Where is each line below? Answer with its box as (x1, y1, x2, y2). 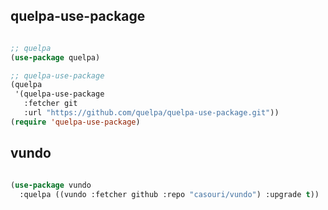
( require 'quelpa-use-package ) (10, 117, 141, 127)
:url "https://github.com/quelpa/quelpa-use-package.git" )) (23, 108, 280, 118)
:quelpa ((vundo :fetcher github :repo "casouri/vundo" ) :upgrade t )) (19, 189, 320, 199)
